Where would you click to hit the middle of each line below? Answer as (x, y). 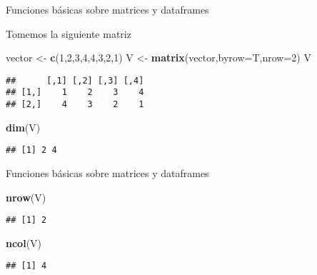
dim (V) (23, 127)
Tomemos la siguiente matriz (69, 33)
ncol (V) (24, 242)
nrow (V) (26, 197)
